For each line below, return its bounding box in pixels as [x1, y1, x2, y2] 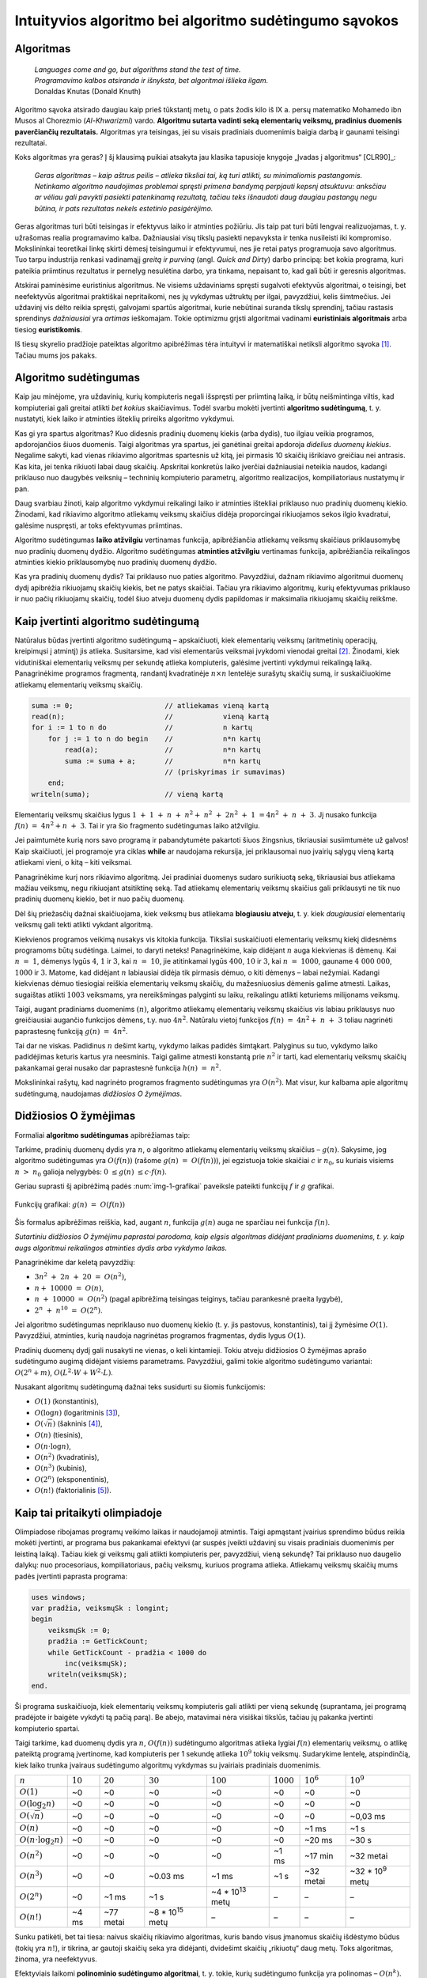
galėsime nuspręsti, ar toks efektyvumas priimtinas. [14, 521, 183, 530]
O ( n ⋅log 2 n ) [19, 1834, 63, 1847]
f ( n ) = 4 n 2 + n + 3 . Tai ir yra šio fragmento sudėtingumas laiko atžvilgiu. [14, 820, 260, 831]
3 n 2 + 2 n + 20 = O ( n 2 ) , [34, 1271, 127, 1282]
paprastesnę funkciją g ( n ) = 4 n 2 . [14, 1025, 128, 1036]
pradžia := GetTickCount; [47, 1637, 149, 1646]
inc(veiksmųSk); [64, 1658, 128, 1668]
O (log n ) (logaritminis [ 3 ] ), [34, 1408, 120, 1417]
